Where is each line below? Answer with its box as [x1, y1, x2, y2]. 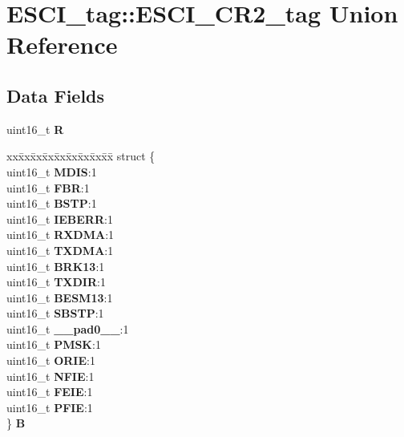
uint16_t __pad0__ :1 [6, 320, 129, 337]
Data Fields [6, 83, 105, 107]
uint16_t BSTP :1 [6, 195, 97, 212]
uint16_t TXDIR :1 [6, 273, 106, 290]
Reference [6, 28, 118, 61]
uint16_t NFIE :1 [6, 367, 95, 384]
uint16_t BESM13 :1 [6, 289, 113, 305]
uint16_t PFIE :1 [6, 399, 93, 415]
